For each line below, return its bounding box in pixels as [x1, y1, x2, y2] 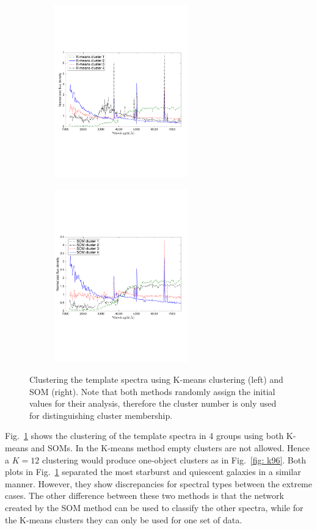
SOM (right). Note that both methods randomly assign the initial [29, 385, 275, 397]
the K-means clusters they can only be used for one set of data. [5, 513, 242, 526]
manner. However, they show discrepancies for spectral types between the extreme [5, 477, 312, 490]
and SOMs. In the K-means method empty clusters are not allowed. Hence [31, 441, 310, 454]
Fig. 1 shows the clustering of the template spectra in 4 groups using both [5, 429, 284, 442]
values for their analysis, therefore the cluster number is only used [29, 397, 277, 410]
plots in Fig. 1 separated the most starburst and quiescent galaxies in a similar [5, 465, 301, 478]
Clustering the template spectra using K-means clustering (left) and [29, 373, 283, 386]
